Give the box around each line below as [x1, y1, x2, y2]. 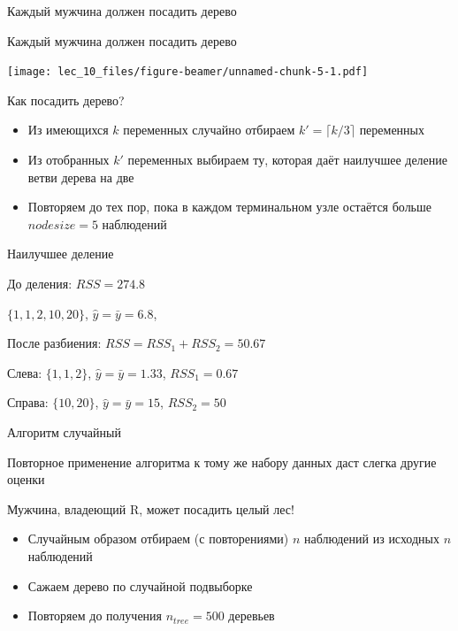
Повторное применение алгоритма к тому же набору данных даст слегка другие [7, 452, 437, 471]
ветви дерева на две [27, 167, 134, 186]
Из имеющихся [27, 120, 109, 139]
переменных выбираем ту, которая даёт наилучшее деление [127, 150, 447, 169]
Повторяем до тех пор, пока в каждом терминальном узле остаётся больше [27, 197, 432, 216]
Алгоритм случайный [7, 422, 121, 441]
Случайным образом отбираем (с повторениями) [27, 529, 289, 548]
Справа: [7, 393, 49, 412]
